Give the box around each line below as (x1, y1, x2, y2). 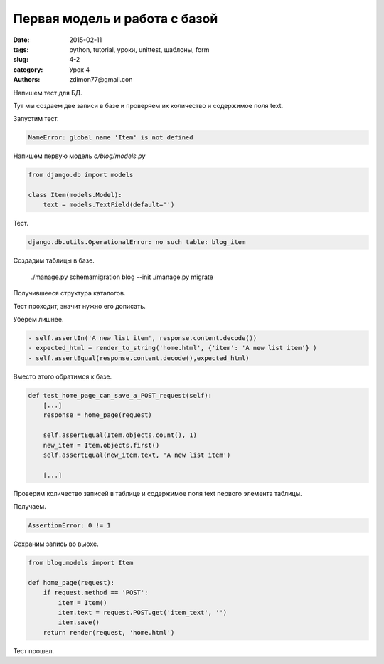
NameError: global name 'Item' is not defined (28, 134, 193, 142)
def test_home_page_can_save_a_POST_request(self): (28, 391, 213, 399)
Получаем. (13, 502, 46, 511)
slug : (13, 56, 28, 64)
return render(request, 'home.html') (43, 628, 175, 636)
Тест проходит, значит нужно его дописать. (13, 302, 146, 310)
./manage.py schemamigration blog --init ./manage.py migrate (31, 273, 213, 281)
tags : (13, 45, 29, 53)
